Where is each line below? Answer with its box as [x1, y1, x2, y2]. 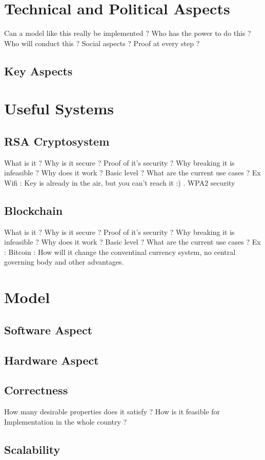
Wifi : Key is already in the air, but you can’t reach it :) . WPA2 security [4, 177, 235, 188]
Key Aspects [4, 63, 73, 78]
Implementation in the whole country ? [4, 416, 127, 427]
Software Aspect [4, 322, 93, 337]
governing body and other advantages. [4, 256, 124, 267]
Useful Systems [4, 98, 114, 119]
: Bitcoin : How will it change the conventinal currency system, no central [4, 246, 236, 257]
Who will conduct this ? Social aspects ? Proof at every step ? [4, 37, 200, 48]
